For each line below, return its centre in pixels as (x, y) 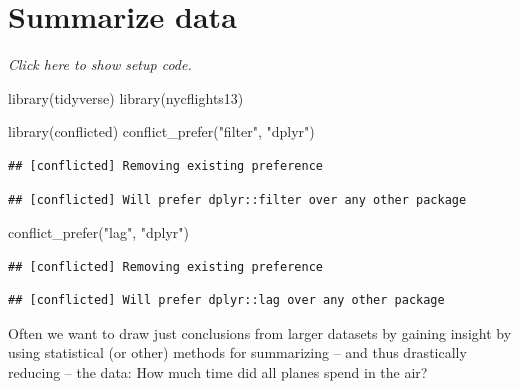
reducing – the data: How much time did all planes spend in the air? (218, 372)
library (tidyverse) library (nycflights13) (126, 97)
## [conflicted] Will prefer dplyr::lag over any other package (226, 300)
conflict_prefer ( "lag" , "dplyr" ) (98, 232)
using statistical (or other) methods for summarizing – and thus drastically (237, 352)
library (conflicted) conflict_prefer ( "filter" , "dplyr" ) (161, 131)
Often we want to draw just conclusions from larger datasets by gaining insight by (260, 332)
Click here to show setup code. (100, 64)
